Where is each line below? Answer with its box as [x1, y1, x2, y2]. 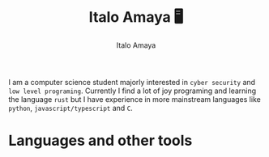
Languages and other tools [8, 132, 193, 150]
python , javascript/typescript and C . [8, 103, 134, 112]
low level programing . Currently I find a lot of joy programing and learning [8, 86, 257, 95]
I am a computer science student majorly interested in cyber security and [8, 77, 256, 87]
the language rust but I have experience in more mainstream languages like [8, 94, 261, 104]
